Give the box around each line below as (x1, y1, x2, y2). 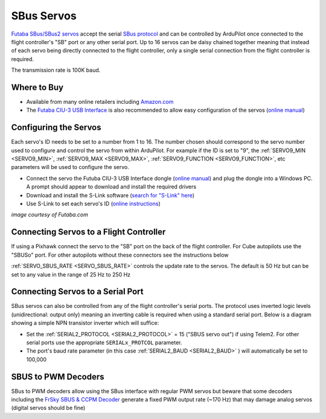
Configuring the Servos (11, 123, 101, 133)
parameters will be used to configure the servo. (11, 164, 129, 171)
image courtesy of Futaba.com (11, 211, 89, 219)
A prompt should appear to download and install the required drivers (26, 183, 196, 190)
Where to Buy (11, 82, 63, 92)
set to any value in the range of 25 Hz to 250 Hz (11, 270, 131, 278)
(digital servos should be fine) (11, 405, 86, 412)
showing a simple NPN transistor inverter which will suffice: (11, 319, 159, 327)
